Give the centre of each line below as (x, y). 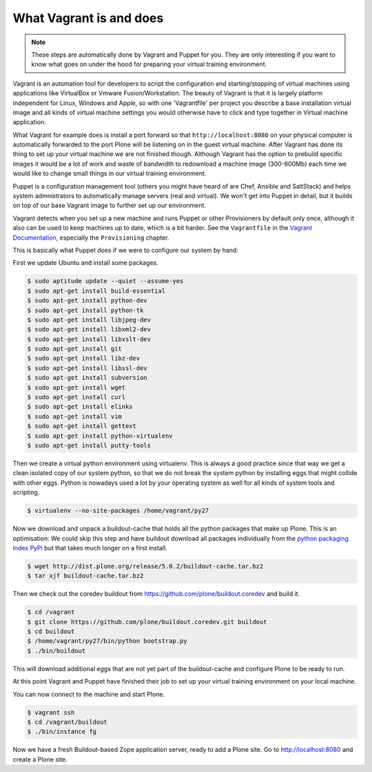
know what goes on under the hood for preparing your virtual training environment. (149, 64)
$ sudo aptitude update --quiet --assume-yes (105, 281)
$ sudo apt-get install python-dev (87, 301)
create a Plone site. (40, 759)
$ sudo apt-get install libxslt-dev (89, 339)
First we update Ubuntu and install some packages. (85, 263)
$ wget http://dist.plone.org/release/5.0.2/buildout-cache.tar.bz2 (145, 566)
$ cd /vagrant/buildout (68, 722)
